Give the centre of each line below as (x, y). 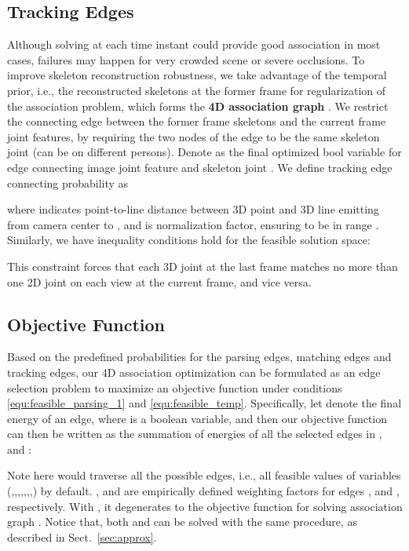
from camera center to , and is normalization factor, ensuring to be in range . (193, 224)
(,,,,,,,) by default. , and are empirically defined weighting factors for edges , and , (203, 491)
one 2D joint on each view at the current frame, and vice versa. (159, 281)
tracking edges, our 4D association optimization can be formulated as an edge (194, 372)
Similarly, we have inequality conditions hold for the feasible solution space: (189, 240)
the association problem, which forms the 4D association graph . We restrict (198, 106)
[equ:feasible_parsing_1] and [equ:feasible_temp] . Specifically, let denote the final (204, 403)
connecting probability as (68, 182)
